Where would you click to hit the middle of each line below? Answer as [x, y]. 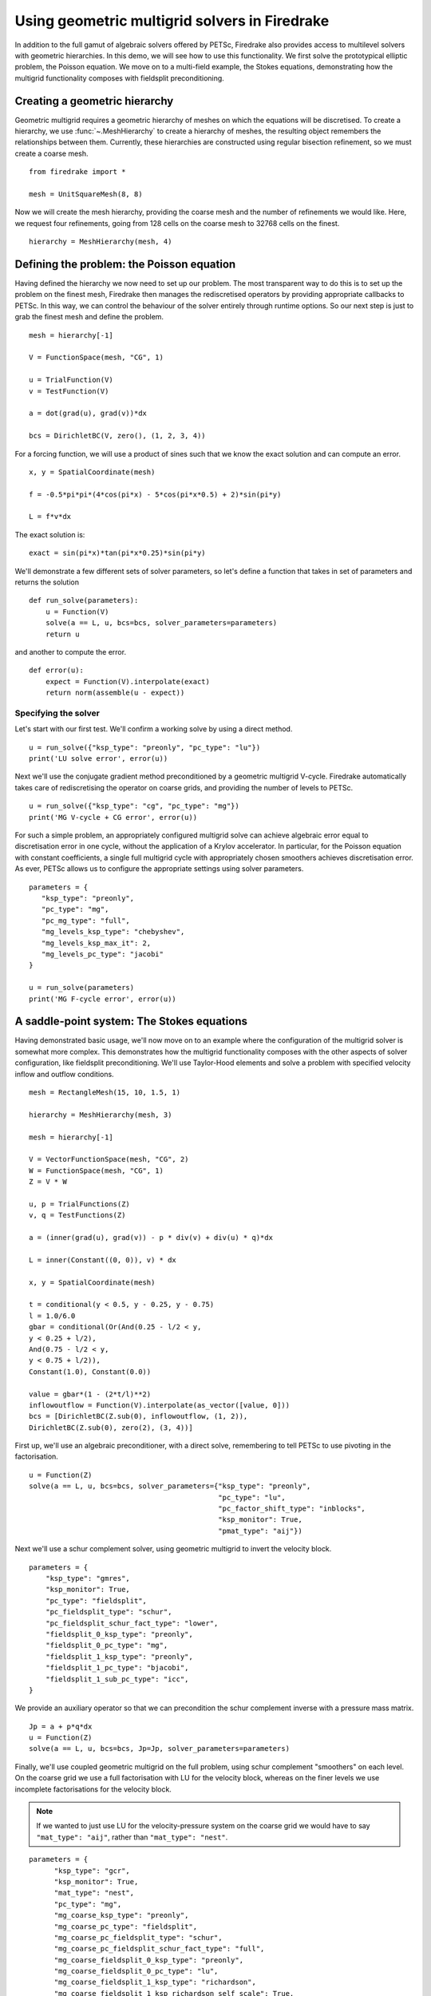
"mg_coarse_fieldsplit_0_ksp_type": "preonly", [148, 1960]
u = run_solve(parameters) [82, 988]
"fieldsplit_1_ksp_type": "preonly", [119, 1656]
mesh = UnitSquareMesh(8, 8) [86, 194]
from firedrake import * [77, 172]
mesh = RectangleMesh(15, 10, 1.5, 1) [105, 1092]
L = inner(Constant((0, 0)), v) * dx [103, 1260]
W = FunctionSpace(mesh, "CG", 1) [96, 1170]
